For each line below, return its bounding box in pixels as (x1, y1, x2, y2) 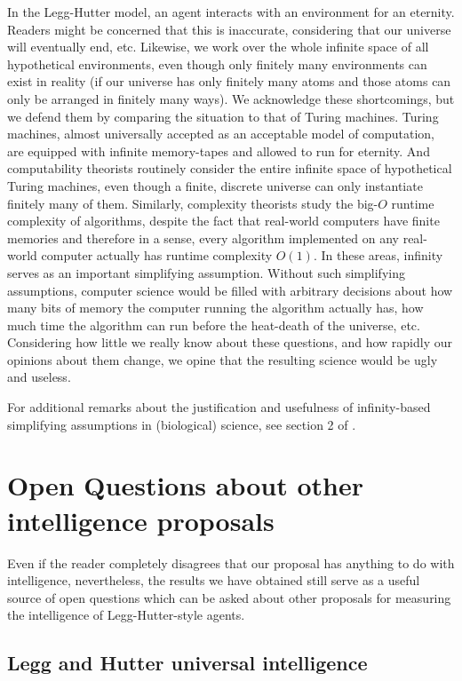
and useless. (7, 368, 71, 386)
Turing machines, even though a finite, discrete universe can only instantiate (7, 176, 423, 194)
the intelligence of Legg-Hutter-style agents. (7, 606, 245, 624)
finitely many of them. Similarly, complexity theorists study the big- (7, 194, 378, 212)
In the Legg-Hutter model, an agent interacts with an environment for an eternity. (7, 3, 455, 20)
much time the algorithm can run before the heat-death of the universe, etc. (7, 315, 420, 334)
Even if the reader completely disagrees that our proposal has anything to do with (7, 553, 455, 572)
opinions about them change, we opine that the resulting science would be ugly (7, 350, 438, 368)
